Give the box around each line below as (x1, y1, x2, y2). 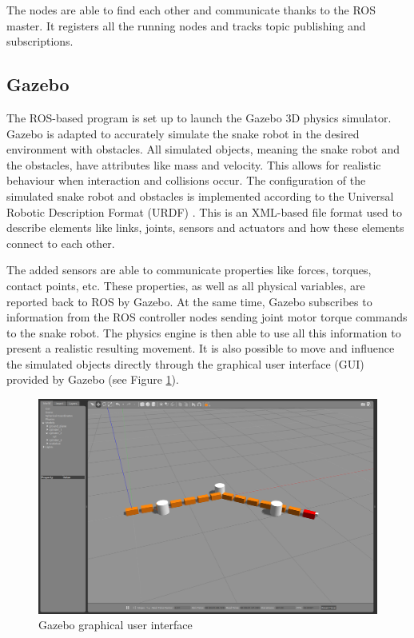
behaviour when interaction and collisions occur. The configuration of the (6, 172, 366, 189)
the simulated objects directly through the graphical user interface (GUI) (6, 355, 364, 372)
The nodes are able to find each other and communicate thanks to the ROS (6, 2, 376, 18)
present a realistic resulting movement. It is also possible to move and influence (6, 340, 395, 357)
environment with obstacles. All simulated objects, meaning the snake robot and (6, 141, 400, 158)
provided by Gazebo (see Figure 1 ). (6, 371, 179, 388)
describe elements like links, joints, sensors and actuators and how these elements (6, 219, 404, 236)
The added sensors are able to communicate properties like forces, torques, (6, 261, 372, 278)
